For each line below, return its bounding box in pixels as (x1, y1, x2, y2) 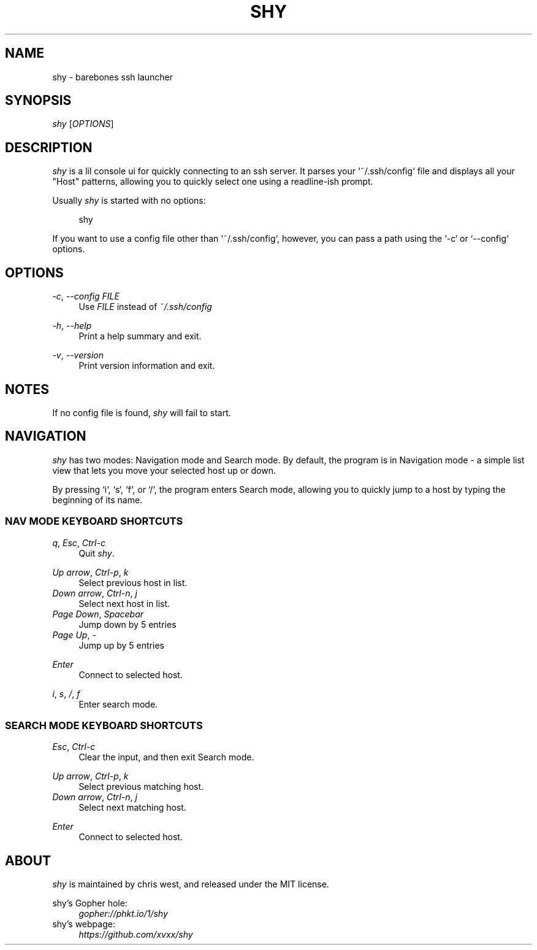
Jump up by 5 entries (78, 639, 164, 651)
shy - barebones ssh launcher (52, 71, 173, 82)
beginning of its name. (52, 494, 143, 505)
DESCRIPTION (5, 139, 93, 155)
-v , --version (52, 350, 104, 361)
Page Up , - (52, 629, 96, 640)
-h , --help (52, 320, 92, 331)
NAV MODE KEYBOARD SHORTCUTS (5, 515, 183, 528)
